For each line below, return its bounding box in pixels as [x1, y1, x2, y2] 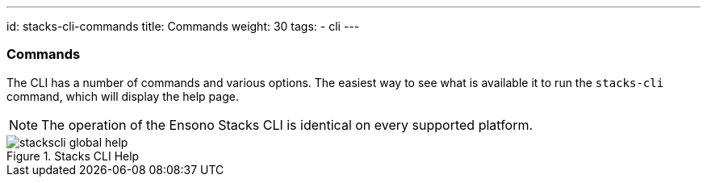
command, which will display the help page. [6, 89, 239, 103]
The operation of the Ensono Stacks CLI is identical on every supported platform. [41, 116, 533, 133]
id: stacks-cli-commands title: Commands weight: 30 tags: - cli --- [6, 19, 360, 33]
